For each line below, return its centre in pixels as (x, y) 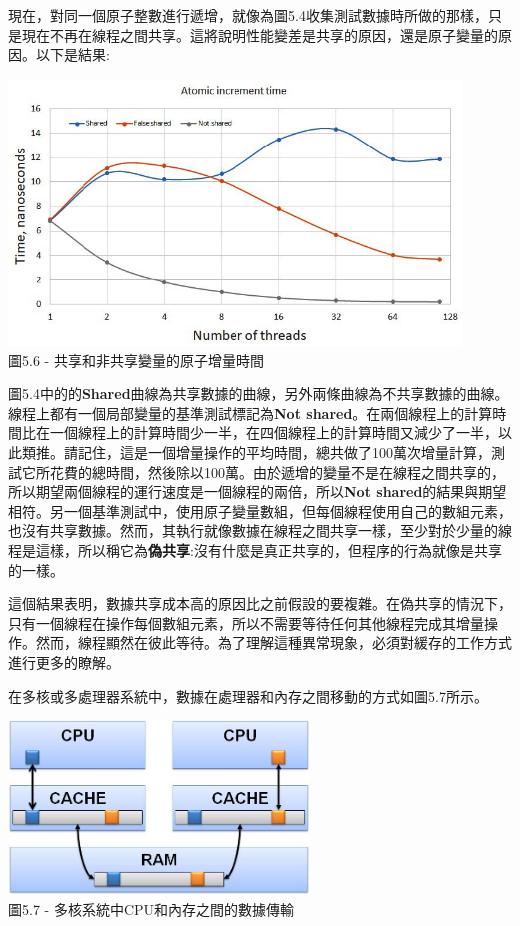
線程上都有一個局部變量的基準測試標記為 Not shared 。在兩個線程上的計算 (250, 412)
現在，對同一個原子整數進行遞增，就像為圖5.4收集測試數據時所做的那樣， (248, 15)
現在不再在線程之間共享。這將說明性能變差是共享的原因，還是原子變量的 (259, 34)
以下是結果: (72, 54)
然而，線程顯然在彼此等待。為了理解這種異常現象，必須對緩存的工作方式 (273, 642)
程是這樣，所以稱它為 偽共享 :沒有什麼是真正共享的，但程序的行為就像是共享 (255, 549)
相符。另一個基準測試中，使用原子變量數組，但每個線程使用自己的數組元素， (260, 510)
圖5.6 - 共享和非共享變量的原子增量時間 (136, 359)
